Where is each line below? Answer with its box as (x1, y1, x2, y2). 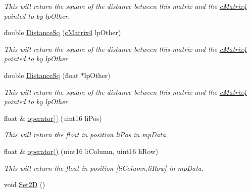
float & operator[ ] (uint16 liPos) (4, 113, 102, 123)
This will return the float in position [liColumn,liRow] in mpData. (4, 162, 203, 173)
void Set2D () (4, 179, 46, 190)
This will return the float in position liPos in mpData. (4, 129, 168, 140)
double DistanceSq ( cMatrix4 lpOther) (4, 27, 121, 38)
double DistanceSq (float (4, 70, 79, 80)
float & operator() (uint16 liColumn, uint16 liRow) (4, 146, 158, 156)
